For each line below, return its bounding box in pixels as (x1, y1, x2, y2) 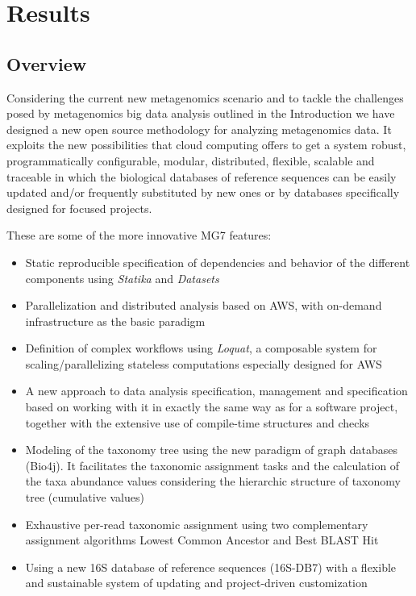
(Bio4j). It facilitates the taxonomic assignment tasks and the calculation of (25, 456, 400, 473)
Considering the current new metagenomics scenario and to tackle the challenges (6, 89, 404, 106)
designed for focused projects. (6, 199, 152, 216)
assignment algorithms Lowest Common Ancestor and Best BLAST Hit (25, 531, 379, 548)
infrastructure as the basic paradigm (25, 312, 206, 329)
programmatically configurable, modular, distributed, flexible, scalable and (6, 152, 375, 169)
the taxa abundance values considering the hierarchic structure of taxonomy (25, 473, 401, 490)
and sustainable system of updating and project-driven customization (25, 574, 368, 591)
